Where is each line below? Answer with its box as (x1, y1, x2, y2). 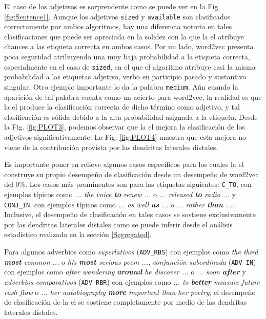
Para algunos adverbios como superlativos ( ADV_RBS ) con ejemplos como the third (4, 246, 258, 257)
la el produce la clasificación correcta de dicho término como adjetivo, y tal (4, 101, 240, 112)
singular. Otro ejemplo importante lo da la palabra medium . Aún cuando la (4, 81, 238, 92)
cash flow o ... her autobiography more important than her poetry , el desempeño (4, 286, 256, 297)
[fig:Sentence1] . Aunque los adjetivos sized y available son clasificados (4, 11, 231, 22)
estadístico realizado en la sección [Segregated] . (4, 229, 152, 240)
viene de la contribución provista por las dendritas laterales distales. (4, 141, 218, 152)
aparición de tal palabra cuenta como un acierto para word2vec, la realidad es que (4, 91, 262, 102)
